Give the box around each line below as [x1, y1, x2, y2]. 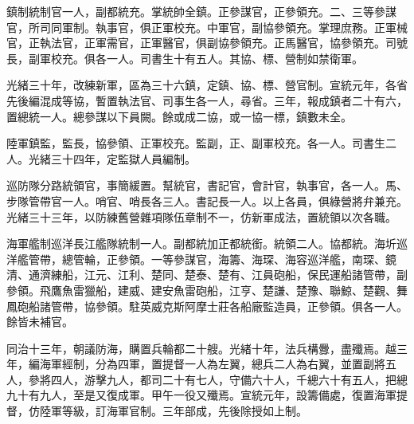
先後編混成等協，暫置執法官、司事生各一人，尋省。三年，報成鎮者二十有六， [6, 92, 408, 108]
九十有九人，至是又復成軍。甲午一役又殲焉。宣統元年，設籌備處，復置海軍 [6, 387, 396, 403]
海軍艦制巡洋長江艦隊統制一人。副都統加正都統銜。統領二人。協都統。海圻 [6, 235, 396, 252]
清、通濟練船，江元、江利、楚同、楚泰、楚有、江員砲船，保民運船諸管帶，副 [6, 266, 408, 283]
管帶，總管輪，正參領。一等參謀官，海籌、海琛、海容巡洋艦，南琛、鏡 [28, 250, 396, 267]
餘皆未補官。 [6, 313, 73, 330]
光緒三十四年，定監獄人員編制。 [28, 150, 196, 167]
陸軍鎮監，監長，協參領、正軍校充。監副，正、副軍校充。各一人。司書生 [6, 135, 385, 151]
